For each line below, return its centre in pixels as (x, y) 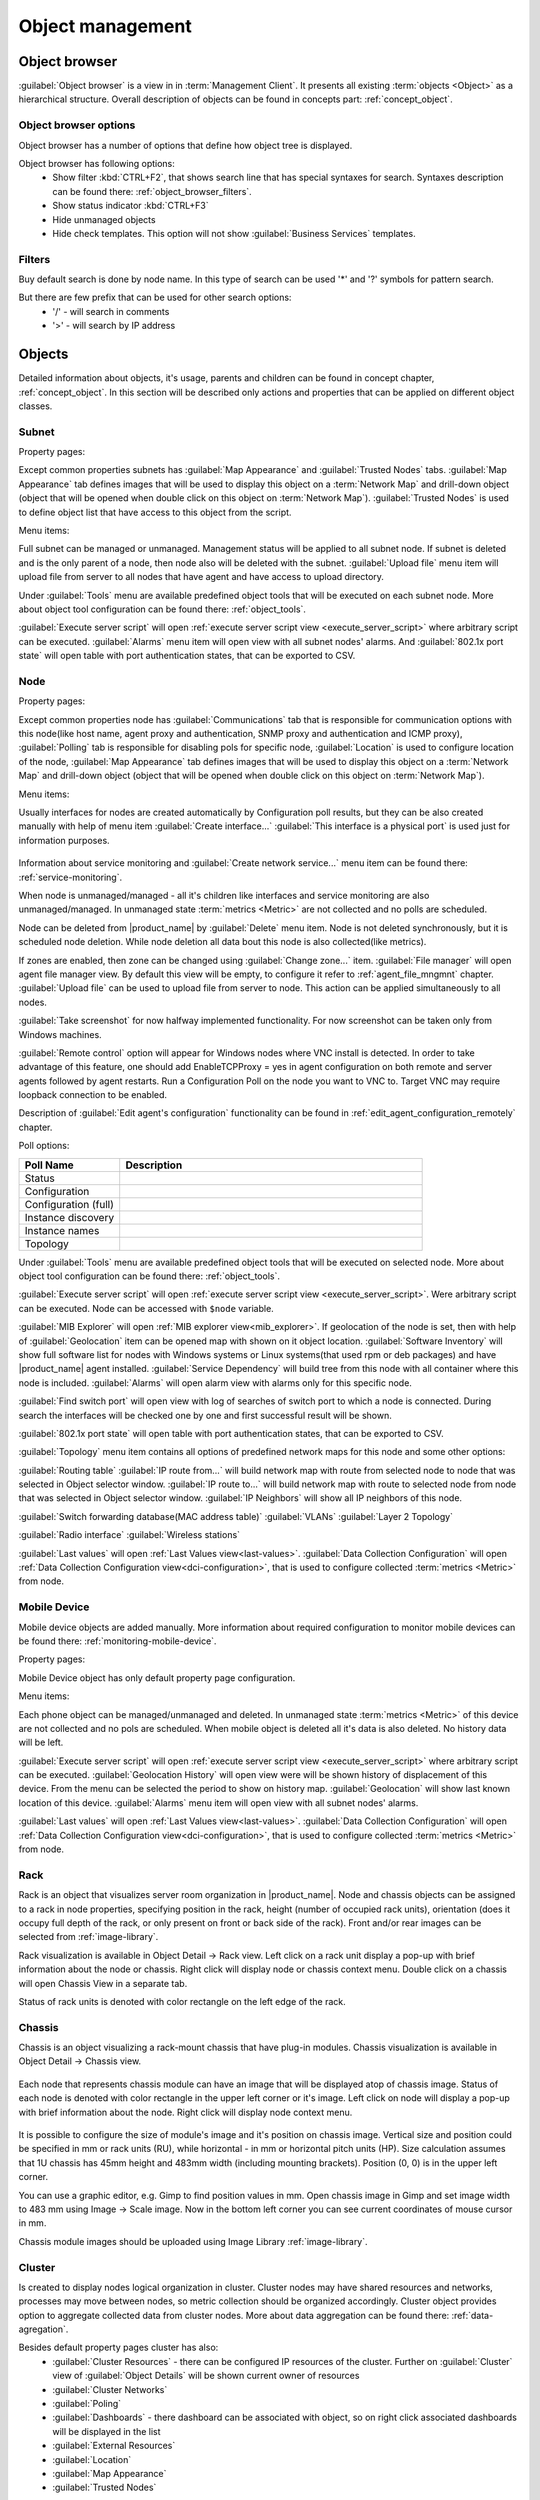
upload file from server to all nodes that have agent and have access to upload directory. (201, 577)
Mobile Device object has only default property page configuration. (157, 1677)
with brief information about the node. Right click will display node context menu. (185, 2112)
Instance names (62, 1230)
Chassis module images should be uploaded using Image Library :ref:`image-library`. (193, 2241)
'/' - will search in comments (111, 311)
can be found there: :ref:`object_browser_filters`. (152, 191)
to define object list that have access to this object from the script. (155, 512)
